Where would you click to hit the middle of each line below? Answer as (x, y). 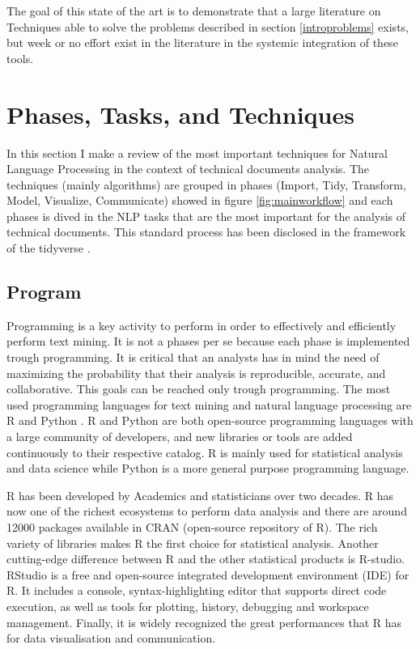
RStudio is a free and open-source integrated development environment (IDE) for (208, 574)
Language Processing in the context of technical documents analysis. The (188, 169)
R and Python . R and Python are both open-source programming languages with (210, 420)
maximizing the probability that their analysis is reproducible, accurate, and (196, 373)
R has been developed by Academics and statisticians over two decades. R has (200, 495)
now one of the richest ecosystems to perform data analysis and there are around (207, 511)
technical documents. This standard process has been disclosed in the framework (206, 232)
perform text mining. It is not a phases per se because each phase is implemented (208, 341)
